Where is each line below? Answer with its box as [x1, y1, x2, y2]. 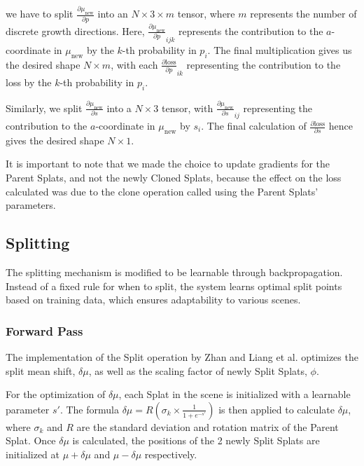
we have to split [6, 6, 73, 21]
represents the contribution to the [178, 23, 323, 38]
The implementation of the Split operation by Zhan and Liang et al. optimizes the [6, 350, 358, 364]
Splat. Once [6, 433, 56, 448]
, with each [111, 57, 158, 71]
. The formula [59, 402, 119, 416]
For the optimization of [6, 387, 106, 402]
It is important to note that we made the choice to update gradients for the [6, 156, 330, 171]
